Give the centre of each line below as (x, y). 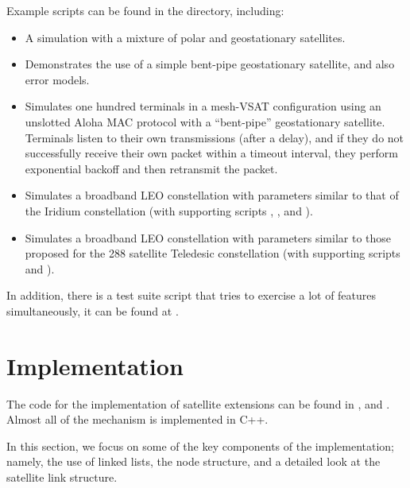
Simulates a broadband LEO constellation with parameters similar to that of (212, 195)
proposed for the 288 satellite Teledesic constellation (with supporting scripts (213, 253)
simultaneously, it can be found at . (93, 310)
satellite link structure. (62, 477)
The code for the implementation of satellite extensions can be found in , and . (198, 403)
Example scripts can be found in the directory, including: (145, 10)
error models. (57, 79)
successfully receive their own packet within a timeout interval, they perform (211, 153)
